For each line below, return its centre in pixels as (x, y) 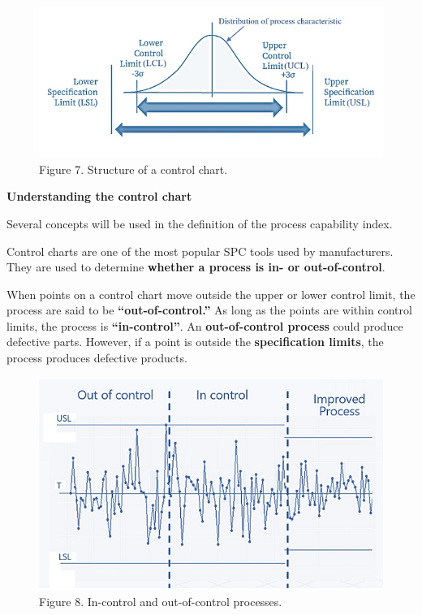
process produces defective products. (97, 358)
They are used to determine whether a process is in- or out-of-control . (196, 267)
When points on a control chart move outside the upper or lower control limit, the (211, 294)
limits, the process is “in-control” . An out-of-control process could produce (205, 325)
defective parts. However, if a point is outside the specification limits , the (195, 342)
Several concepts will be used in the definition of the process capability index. (200, 223)
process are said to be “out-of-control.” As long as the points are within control (209, 310)
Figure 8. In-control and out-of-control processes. (161, 602)
